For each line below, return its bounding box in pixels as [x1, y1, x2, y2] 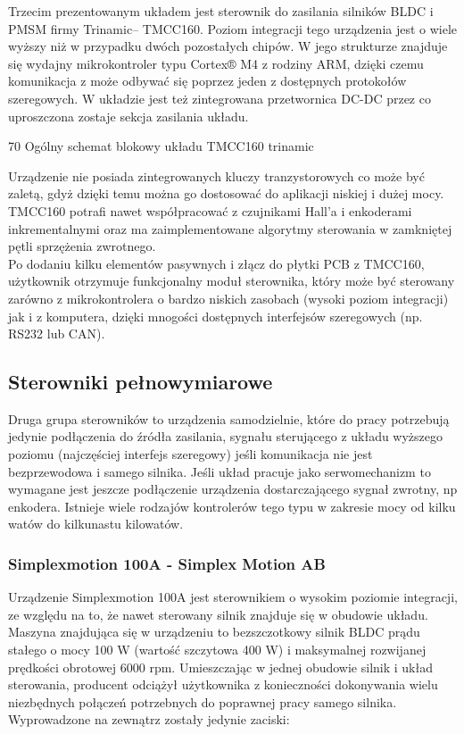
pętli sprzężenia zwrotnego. [8, 237, 156, 255]
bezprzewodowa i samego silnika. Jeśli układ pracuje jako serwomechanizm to [8, 462, 431, 480]
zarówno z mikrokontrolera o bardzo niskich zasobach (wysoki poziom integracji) [8, 288, 449, 307]
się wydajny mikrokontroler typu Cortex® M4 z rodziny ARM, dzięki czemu [8, 54, 424, 72]
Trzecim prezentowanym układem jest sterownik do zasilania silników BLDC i [8, 2, 434, 20]
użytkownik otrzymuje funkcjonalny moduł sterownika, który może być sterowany [8, 271, 455, 290]
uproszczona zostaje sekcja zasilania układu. [8, 106, 249, 125]
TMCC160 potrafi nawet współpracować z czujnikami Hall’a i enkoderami [8, 201, 412, 220]
